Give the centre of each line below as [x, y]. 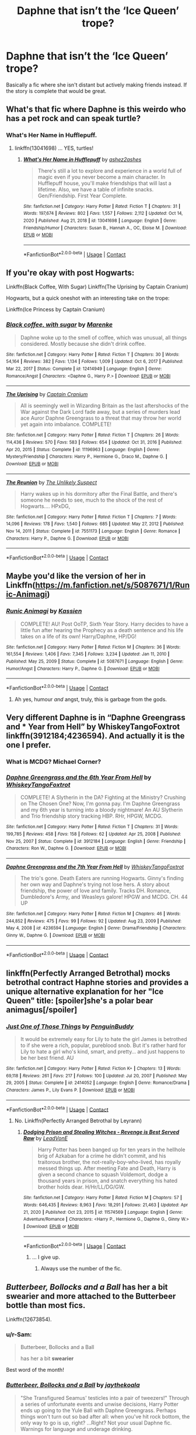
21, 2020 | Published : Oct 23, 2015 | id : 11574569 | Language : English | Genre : [103, 1212]
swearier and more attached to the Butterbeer [91, 1296]
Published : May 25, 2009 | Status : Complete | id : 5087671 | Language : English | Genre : [95, 661]
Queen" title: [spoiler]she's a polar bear [80, 1000]
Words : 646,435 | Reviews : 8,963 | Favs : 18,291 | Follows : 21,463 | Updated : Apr [106, 1205]
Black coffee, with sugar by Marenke [59, 325]
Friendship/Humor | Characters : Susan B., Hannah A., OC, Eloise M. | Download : [105, 228]
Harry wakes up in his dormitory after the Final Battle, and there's [99, 493]
